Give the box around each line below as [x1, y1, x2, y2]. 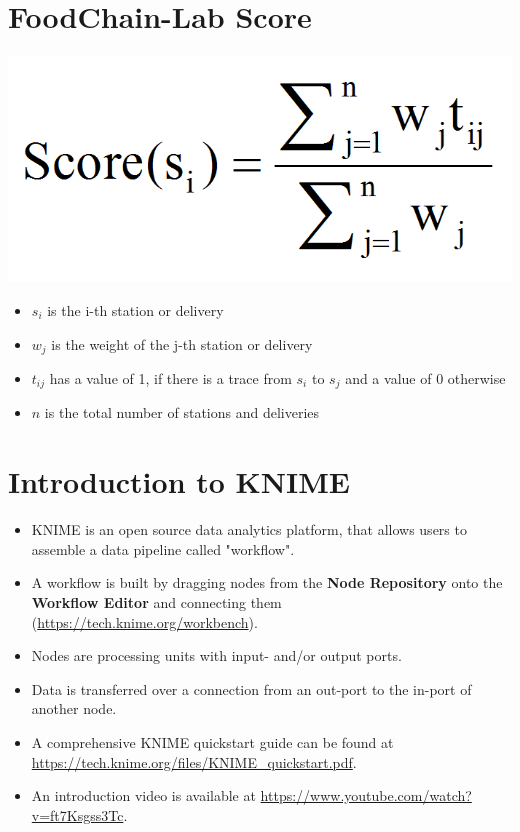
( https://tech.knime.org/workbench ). [31, 611, 258, 632]
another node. [31, 698, 117, 719]
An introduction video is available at [31, 785, 256, 806]
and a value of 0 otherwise [345, 368, 506, 388]
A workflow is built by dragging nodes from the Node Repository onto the [31, 572, 503, 593]
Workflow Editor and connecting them [31, 591, 282, 612]
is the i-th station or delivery [47, 299, 224, 320]
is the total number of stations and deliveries [44, 402, 320, 423]
